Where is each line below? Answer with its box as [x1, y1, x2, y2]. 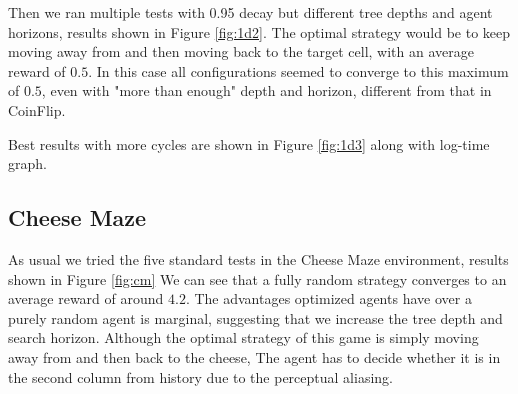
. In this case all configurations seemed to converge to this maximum [88, 60, 509, 81]
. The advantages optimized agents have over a [185, 288, 472, 309]
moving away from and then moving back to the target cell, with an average [8, 41, 474, 62]
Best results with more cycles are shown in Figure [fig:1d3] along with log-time [8, 133, 490, 154]
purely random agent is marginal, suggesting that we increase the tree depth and [8, 307, 503, 328]
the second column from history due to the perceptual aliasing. [8, 366, 393, 387]
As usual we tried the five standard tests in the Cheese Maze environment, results [8, 248, 509, 269]
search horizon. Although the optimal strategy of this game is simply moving [8, 327, 479, 348]
